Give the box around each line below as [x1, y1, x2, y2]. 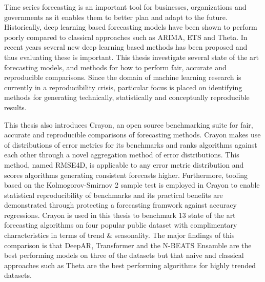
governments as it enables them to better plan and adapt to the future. [4, 11, 228, 22]
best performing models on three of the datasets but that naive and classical [4, 250, 244, 260]
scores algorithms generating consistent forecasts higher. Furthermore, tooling [4, 169, 248, 180]
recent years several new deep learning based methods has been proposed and [4, 42, 248, 52]
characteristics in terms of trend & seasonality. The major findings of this [4, 230, 235, 240]
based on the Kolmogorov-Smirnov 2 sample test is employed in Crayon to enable [4, 179, 260, 190]
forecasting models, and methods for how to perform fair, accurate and [4, 62, 227, 72]
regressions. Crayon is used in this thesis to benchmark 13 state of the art [4, 209, 236, 220]
